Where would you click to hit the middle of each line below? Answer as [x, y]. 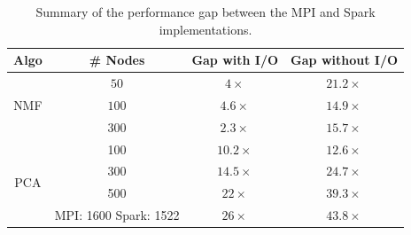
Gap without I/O [345, 60]
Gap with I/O [235, 60]
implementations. [205, 29]
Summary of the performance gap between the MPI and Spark [205, 12]
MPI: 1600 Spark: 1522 [117, 215]
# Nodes [117, 60]
